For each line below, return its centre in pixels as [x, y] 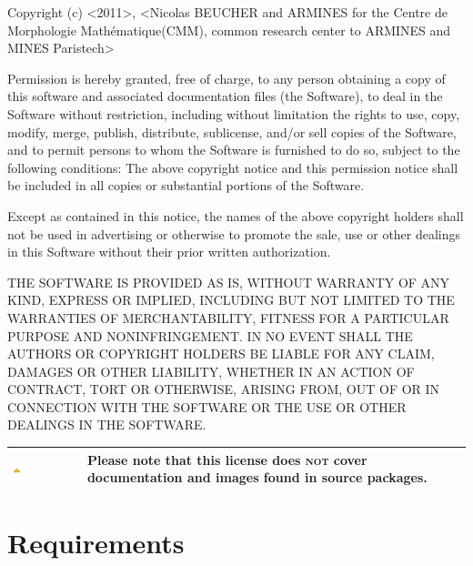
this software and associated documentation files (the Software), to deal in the [225, 96]
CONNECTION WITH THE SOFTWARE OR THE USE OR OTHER [207, 406]
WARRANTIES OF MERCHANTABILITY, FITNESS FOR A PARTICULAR [228, 317]
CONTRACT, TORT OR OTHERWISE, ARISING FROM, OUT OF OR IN [224, 389]
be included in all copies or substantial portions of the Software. [186, 185]
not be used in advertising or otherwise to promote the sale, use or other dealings [234, 233]
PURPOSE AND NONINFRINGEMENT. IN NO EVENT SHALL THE [210, 335]
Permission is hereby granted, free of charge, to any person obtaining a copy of [226, 78]
